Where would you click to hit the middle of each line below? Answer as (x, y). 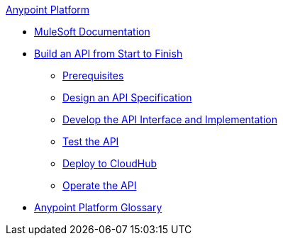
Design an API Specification (127, 97)
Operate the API (100, 185)
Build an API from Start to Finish (109, 54)
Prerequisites (93, 75)
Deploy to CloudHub (110, 163)
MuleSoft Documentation (92, 32)
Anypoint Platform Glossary (98, 207)
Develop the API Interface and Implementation (170, 119)
